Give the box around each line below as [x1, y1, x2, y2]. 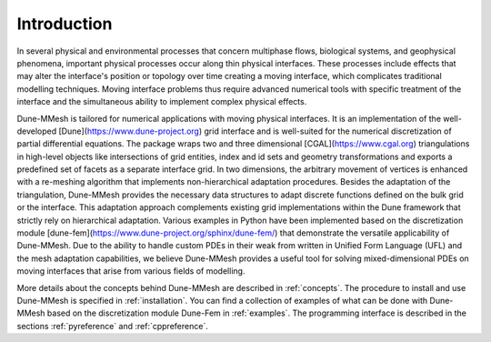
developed [16, 126, 57, 136]
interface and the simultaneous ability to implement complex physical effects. [16, 96, 307, 107]
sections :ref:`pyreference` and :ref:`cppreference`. [16, 320, 208, 331]
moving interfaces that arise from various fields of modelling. [16, 266, 245, 277]
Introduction [16, 14, 113, 34]
